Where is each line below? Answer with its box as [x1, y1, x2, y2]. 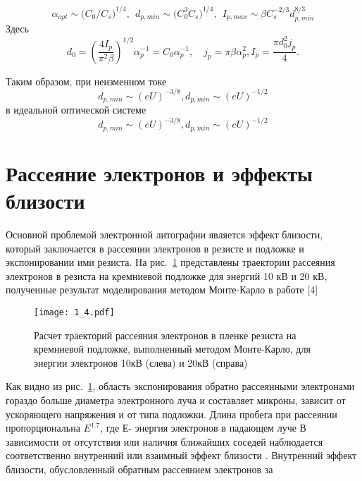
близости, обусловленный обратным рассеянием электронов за [6, 461, 273, 476]
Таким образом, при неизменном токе [6, 73, 167, 88]
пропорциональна [6, 420, 80, 435]
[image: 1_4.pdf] [34, 307, 115, 317]
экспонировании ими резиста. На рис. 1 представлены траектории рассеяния [6, 255, 335, 269]
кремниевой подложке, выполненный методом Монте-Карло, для [34, 341, 311, 356]
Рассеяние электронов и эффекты [6, 158, 313, 187]
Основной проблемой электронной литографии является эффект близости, [6, 226, 323, 241]
